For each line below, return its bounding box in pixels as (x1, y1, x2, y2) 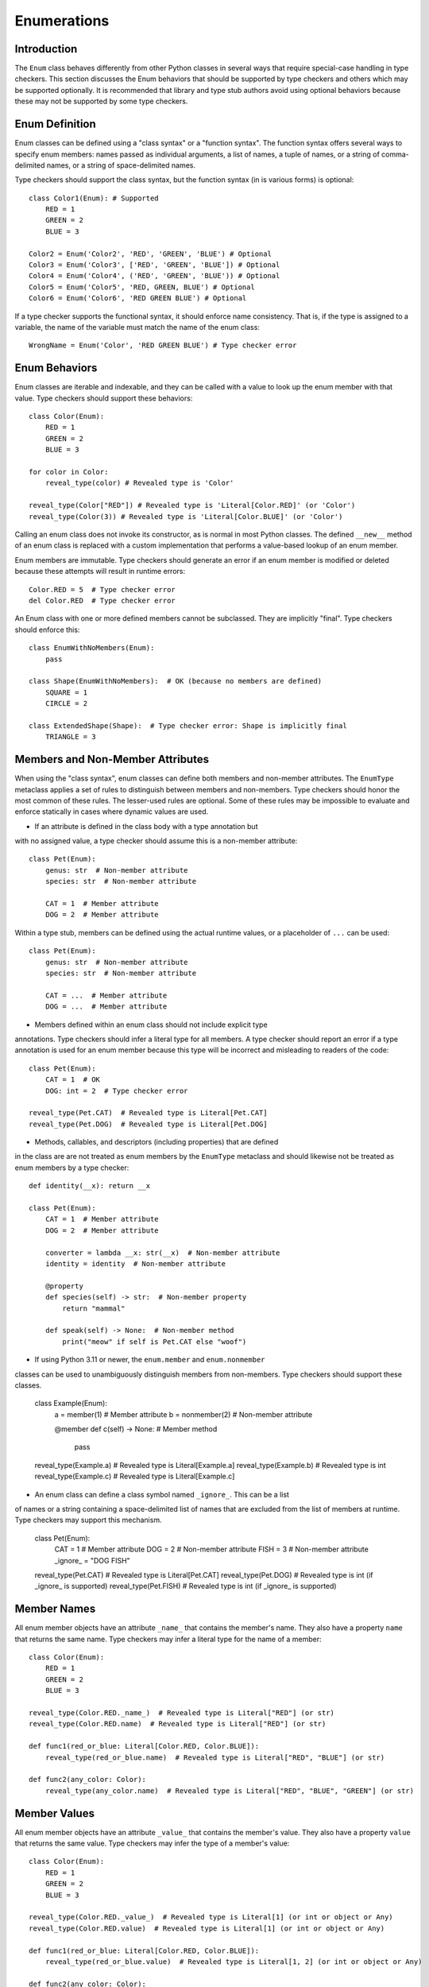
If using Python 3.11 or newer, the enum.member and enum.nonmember (34, 1355, 265, 1365)
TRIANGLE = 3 (44, 732, 96, 742)
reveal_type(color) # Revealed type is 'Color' (44, 478, 234, 488)
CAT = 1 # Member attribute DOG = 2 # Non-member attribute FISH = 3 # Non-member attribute (54, 1544, 369, 1554)
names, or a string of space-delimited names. (46, 160, 196, 170)
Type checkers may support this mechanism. (14, 1515, 162, 1525)
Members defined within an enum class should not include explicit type (34, 1020, 268, 1029)
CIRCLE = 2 (44, 699, 88, 708)
